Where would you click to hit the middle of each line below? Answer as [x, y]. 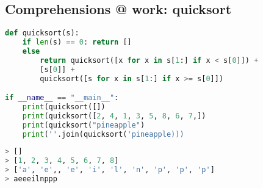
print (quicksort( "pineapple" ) [84, 125]
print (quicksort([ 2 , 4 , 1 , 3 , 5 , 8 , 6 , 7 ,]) [114, 116]
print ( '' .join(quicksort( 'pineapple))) [103, 134]
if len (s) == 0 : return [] [77, 42]
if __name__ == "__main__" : [62, 98]
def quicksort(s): [42, 33]
